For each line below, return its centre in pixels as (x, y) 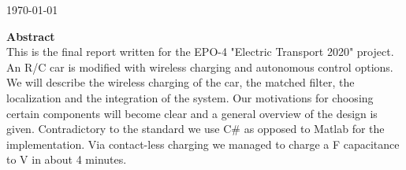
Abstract (31, 36)
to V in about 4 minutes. (67, 159)
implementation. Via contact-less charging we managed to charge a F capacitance (203, 144)
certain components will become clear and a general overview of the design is (192, 113)
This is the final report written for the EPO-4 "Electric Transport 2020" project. (200, 52)
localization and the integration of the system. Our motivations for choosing (190, 97)
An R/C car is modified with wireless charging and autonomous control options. (200, 67)
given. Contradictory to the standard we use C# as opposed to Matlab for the (196, 129)
